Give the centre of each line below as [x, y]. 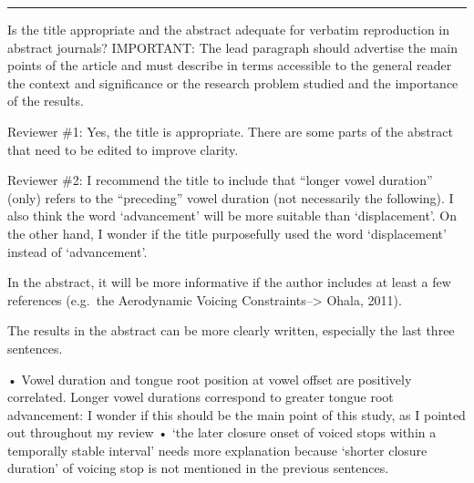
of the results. [46, 101]
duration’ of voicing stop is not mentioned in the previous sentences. [198, 468]
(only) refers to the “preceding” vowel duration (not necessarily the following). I [231, 197]
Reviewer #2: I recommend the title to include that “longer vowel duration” [220, 180]
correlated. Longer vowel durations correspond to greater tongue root [201, 397]
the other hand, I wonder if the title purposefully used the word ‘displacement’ [227, 233]
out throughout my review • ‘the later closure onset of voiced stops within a [222, 432]
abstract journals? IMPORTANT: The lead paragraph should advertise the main [233, 47]
